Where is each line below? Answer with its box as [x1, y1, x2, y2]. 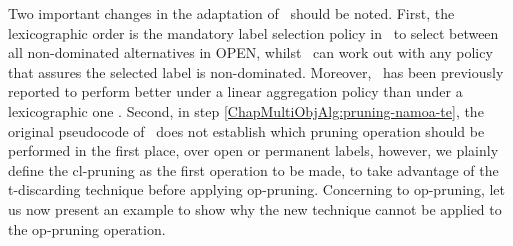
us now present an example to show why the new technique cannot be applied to [8, 198, 502, 219]
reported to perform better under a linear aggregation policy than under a [8, 81, 463, 102]
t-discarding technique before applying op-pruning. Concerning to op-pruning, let [8, 179, 505, 200]
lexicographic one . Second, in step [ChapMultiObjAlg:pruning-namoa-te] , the [8, 100, 484, 121]
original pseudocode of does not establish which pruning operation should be [8, 120, 485, 141]
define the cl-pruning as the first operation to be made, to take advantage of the [8, 159, 499, 180]
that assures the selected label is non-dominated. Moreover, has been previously [8, 61, 504, 82]
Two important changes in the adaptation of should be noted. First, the [8, 3, 455, 23]
